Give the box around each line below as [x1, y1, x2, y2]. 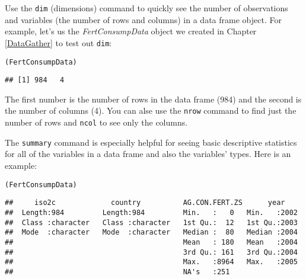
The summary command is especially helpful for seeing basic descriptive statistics [5, 136, 297, 148]
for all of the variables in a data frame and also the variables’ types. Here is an [5, 147, 291, 160]
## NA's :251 [5, 267, 230, 276]
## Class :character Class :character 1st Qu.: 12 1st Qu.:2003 [5, 218, 298, 227]
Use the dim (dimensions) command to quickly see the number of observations [5, 2, 288, 14]
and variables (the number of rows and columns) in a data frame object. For [5, 13, 282, 25]
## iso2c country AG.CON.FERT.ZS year [5, 198, 285, 207]
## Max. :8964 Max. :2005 [5, 258, 298, 267]
